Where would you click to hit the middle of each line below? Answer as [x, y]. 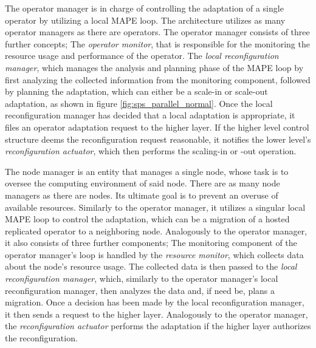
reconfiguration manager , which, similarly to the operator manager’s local [142, 278]
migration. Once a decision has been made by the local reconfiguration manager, [155, 302]
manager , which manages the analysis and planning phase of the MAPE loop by [154, 67]
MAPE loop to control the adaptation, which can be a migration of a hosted [147, 219]
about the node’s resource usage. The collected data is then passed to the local [151, 266]
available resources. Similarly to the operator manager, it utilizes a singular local [155, 207]
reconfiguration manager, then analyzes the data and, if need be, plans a [140, 290]
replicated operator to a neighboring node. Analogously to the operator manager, [156, 230]
